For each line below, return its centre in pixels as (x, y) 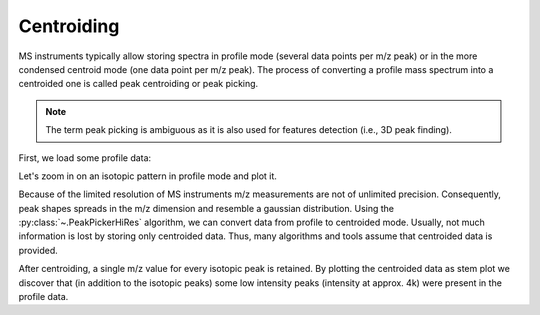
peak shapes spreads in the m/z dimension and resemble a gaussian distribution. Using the (206, 208)
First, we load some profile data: (85, 157)
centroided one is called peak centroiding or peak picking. (138, 84)
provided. (38, 250)
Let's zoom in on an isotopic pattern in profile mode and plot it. (147, 176)
